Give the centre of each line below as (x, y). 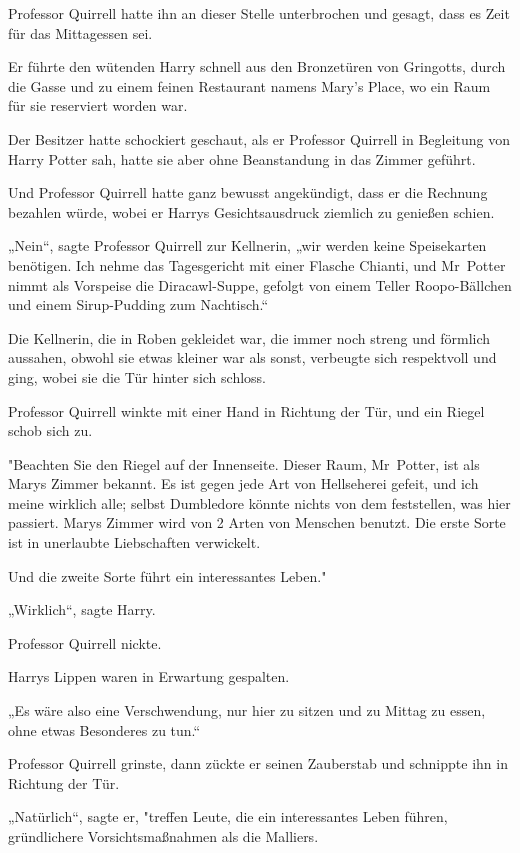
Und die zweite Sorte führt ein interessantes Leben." (167, 575)
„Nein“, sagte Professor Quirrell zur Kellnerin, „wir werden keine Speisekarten (247, 245)
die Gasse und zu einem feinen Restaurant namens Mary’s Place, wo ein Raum (249, 85)
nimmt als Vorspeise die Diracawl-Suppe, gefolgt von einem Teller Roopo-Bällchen (260, 284)
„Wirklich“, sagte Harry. (82, 609)
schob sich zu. (50, 430)
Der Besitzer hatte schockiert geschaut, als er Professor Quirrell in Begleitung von (259, 138)
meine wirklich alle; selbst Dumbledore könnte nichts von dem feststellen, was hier (259, 502)
